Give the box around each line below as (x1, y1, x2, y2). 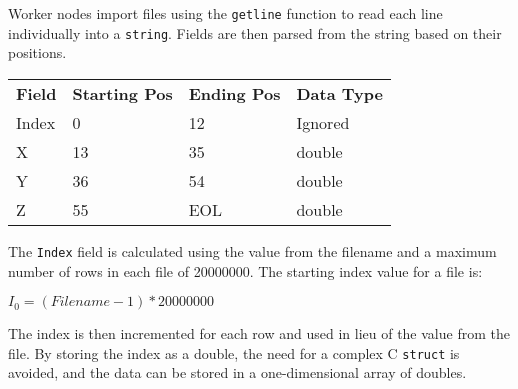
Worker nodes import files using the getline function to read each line (8, 3, 443, 23)
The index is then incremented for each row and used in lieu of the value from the (8, 323, 510, 344)
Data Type (296, 81, 383, 105)
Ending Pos (188, 81, 281, 105)
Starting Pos (72, 81, 173, 105)
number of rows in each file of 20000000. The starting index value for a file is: (8, 260, 483, 281)
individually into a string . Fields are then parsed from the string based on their (8, 22, 502, 43)
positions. (8, 42, 67, 63)
